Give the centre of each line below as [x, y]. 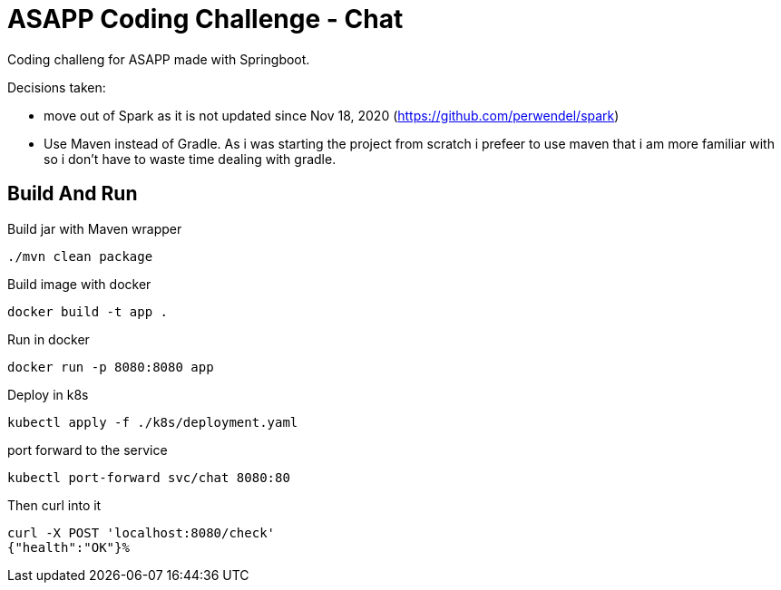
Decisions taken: [57, 87]
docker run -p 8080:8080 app [111, 367]
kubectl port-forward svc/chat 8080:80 [149, 477]
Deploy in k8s [48, 394]
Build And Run [73, 194]
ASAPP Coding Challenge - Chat [205, 19]
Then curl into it [54, 505]
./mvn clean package [80, 256]
